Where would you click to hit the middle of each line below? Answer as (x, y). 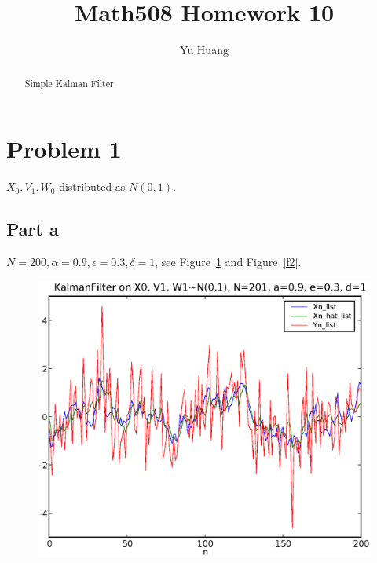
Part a (33, 229)
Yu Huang (204, 50)
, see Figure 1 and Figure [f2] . (228, 261)
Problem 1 (64, 149)
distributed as (92, 186)
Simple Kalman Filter (69, 83)
